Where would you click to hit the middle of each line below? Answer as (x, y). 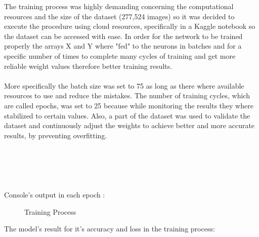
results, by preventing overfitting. (56, 135)
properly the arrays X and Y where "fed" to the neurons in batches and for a (123, 46)
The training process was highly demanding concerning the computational (119, 6)
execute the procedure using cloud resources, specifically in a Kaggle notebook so (130, 26)
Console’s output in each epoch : (55, 195)
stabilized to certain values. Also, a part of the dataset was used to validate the (127, 115)
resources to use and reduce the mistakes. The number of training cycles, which (127, 95)
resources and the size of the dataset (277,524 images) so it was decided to (119, 16)
